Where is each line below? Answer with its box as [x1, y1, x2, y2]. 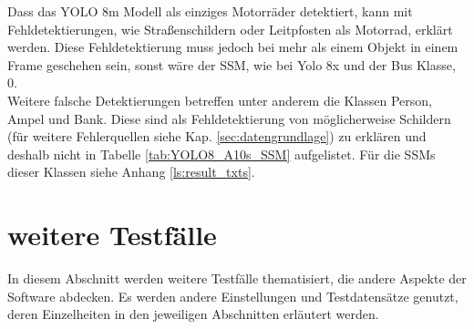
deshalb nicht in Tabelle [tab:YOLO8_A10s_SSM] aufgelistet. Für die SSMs [7, 144, 436, 163]
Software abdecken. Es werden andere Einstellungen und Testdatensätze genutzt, [7, 286, 459, 305]
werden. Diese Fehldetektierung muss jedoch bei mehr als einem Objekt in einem [7, 37, 459, 57]
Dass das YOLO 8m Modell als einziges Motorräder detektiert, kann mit [7, 2, 413, 20]
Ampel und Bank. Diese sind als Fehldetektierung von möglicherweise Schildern [7, 108, 451, 128]
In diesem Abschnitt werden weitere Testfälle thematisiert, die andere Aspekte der [7, 269, 467, 288]
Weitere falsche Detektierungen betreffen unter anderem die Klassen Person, [7, 90, 433, 109]
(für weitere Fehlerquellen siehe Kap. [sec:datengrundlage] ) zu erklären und [7, 127, 427, 146]
